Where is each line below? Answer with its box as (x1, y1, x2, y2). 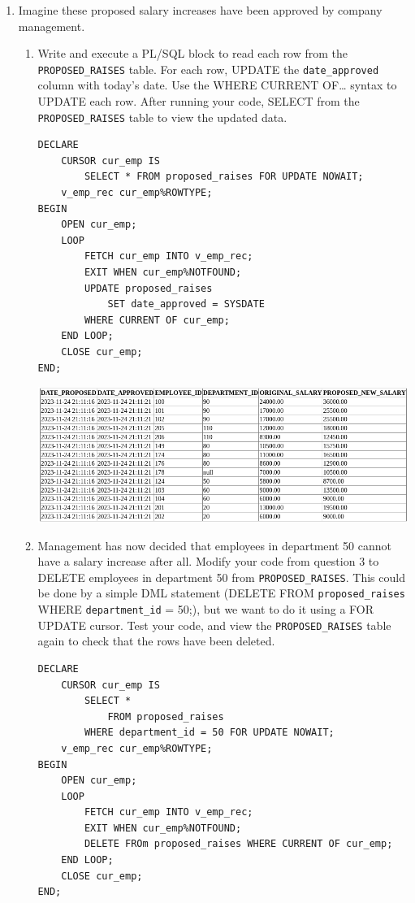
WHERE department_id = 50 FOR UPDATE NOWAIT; (84, 727, 335, 739)
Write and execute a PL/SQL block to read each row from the (37, 45, 348, 62)
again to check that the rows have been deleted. (37, 632, 275, 649)
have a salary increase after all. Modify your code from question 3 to (37, 553, 379, 570)
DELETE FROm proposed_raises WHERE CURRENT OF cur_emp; (84, 838, 393, 850)
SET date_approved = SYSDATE (107, 298, 265, 310)
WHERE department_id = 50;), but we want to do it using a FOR (37, 601, 374, 618)
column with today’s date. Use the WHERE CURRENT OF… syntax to (37, 76, 397, 93)
